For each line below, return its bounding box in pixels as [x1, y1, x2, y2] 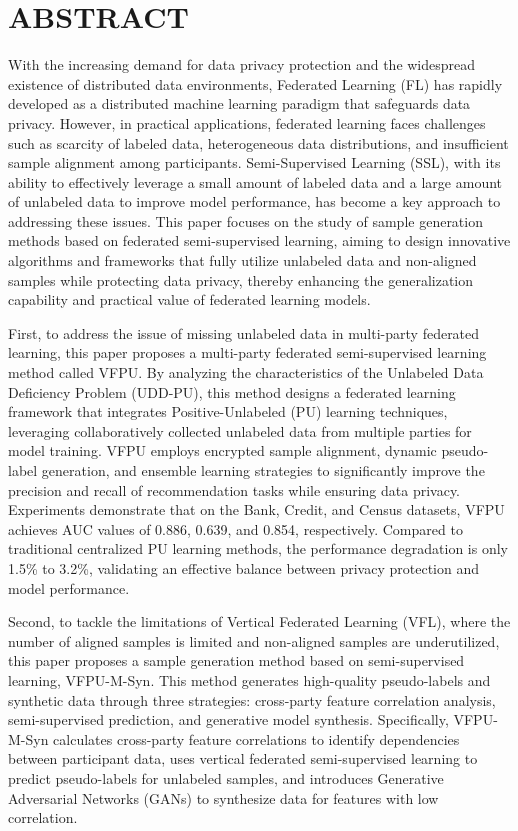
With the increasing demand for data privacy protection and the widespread [8, 54, 476, 75]
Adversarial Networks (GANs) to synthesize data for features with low [8, 787, 439, 808]
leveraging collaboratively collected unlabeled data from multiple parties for [8, 420, 472, 441]
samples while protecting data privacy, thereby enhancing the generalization [8, 269, 474, 290]
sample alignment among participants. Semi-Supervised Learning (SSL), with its [8, 152, 501, 173]
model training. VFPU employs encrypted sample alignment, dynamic [8, 440, 437, 461]
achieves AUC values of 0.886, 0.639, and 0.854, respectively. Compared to [8, 518, 463, 539]
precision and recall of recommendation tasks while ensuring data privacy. [8, 479, 461, 500]
